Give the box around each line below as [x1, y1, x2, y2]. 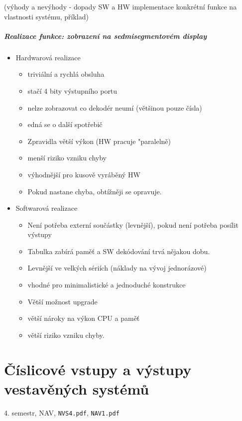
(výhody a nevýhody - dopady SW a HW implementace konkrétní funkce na [4, 1, 237, 11]
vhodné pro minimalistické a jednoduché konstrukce [27, 280, 186, 290]
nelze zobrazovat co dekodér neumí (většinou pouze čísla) [27, 102, 202, 113]
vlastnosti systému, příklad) [4, 11, 89, 21]
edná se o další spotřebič [27, 119, 103, 130]
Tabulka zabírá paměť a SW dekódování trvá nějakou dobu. [27, 246, 210, 256]
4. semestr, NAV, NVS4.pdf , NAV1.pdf [4, 407, 120, 418]
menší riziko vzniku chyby [27, 152, 107, 163]
